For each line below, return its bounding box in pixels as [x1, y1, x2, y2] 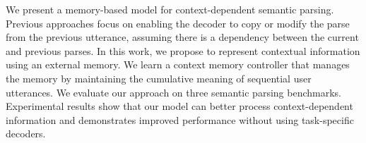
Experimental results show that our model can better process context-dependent [6, 99, 353, 113]
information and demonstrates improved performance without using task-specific [6, 112, 354, 127]
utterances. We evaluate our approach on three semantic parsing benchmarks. [6, 85, 341, 99]
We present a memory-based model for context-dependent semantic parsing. [6, 2, 334, 16]
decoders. [6, 126, 46, 141]
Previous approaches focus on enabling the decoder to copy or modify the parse [6, 15, 350, 30]
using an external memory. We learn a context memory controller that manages [6, 57, 350, 72]
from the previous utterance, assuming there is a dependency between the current [6, 30, 359, 44]
